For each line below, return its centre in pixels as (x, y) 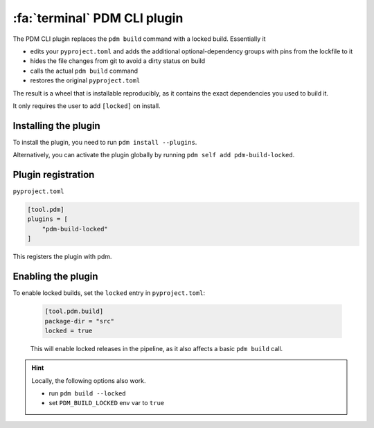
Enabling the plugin (55, 277)
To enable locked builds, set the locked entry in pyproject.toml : (109, 293)
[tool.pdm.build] (74, 311)
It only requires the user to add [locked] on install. (87, 106)
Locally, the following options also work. (89, 380)
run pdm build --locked (87, 393)
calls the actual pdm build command (84, 71)
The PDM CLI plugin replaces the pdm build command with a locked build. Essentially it (139, 39)
